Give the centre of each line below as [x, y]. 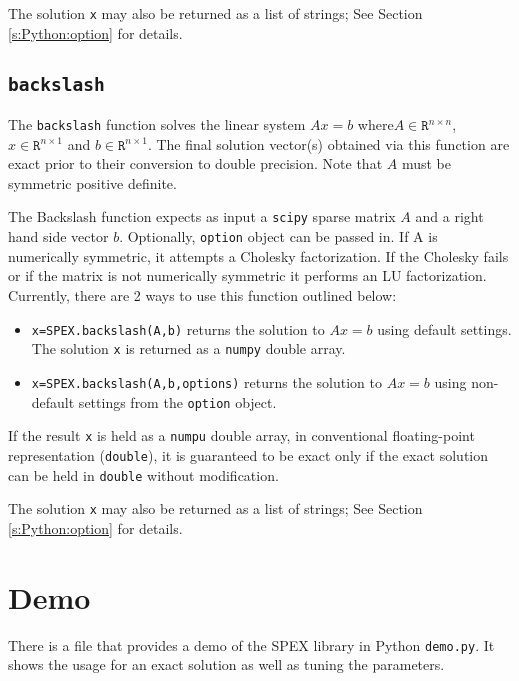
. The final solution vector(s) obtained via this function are [328, 143]
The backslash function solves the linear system [157, 124]
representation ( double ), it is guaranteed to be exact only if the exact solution [248, 454]
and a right [449, 216]
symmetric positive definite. [92, 182]
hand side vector [58, 236]
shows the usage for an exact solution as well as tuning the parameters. [226, 664]
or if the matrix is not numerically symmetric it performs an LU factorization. [247, 275]
